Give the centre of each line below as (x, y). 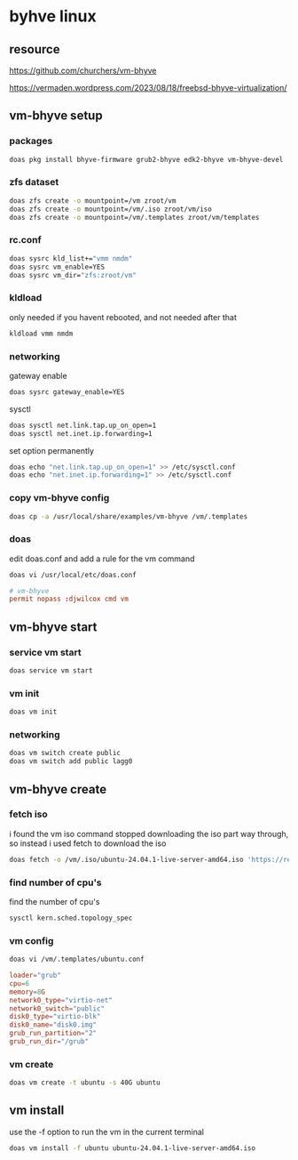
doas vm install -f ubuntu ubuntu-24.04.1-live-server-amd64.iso (132, 1148)
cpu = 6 (19, 983)
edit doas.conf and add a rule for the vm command (102, 559)
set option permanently (52, 450)
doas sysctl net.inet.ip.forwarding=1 (81, 433)
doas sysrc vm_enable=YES (57, 267)
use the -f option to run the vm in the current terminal (106, 1132)
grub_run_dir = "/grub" (49, 1042)
